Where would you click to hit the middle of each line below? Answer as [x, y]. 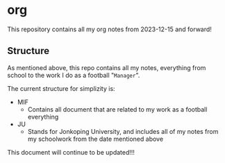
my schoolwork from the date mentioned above [95, 139]
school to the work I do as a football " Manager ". [74, 75]
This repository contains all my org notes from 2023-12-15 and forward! [109, 29]
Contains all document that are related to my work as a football [117, 109]
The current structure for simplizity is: [61, 88]
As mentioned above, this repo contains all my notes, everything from [107, 67]
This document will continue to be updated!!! [71, 152]
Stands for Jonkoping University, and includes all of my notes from [123, 131]
